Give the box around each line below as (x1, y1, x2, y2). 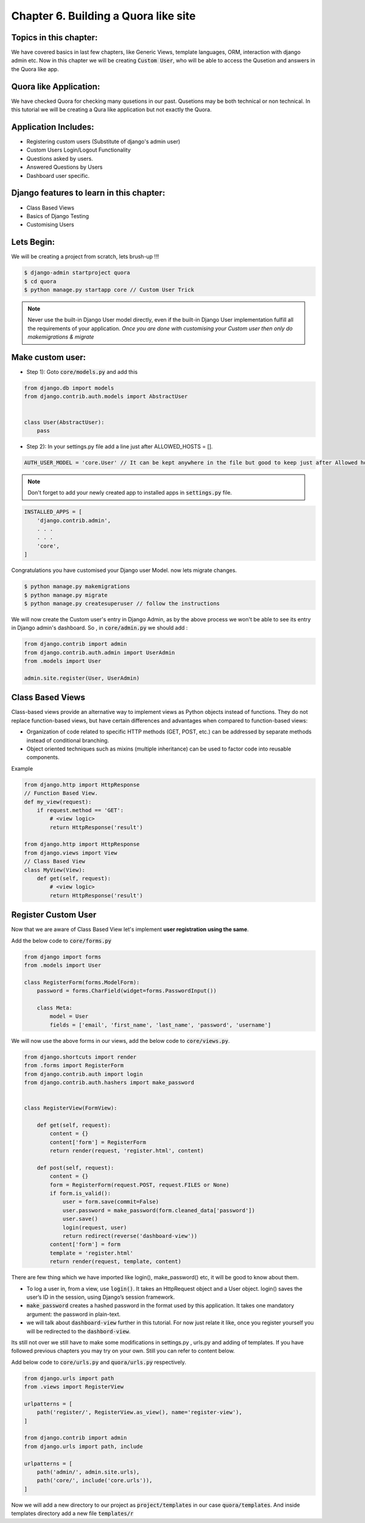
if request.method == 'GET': (36, 807, 124, 813)
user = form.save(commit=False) (62, 1198, 159, 1206)
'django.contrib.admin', (36, 517, 111, 524)
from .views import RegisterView (24, 1383, 124, 1390)
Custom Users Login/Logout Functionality (26, 146, 131, 154)
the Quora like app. (11, 65, 59, 72)
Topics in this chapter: (11, 32, 98, 43)
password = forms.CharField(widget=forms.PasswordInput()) (36, 988, 217, 994)
